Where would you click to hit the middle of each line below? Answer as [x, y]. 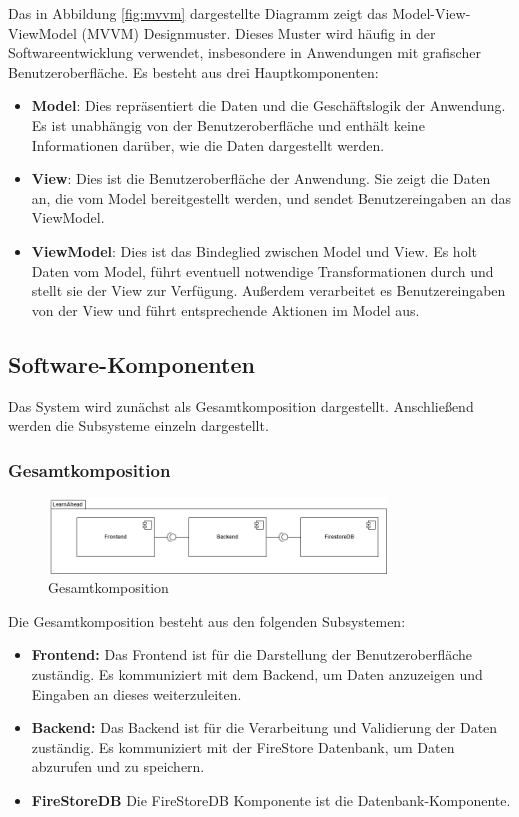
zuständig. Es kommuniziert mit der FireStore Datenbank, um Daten [243, 746]
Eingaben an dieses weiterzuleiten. [136, 693]
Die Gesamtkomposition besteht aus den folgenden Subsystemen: [207, 620]
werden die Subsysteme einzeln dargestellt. [138, 425]
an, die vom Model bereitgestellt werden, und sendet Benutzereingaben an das [271, 197]
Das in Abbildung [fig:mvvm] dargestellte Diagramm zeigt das [198, 13]
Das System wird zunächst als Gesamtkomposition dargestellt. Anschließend [241, 405]
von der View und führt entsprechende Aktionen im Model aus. [225, 309]
